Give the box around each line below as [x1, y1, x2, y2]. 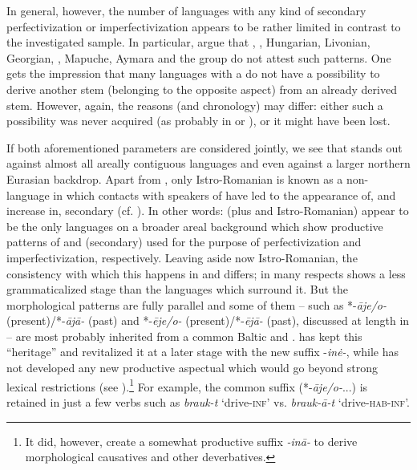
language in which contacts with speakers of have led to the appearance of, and [6, 186, 396, 203]
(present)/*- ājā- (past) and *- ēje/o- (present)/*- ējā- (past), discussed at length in [6, 312, 410, 329]
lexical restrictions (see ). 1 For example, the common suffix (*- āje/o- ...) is [6, 375, 368, 395]
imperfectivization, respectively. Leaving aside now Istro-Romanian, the [6, 249, 358, 265]
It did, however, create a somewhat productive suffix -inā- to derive [25, 432, 358, 449]
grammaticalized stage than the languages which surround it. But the [6, 281, 348, 298]
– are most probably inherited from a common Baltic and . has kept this [6, 327, 362, 344]
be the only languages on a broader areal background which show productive [6, 217, 383, 234]
